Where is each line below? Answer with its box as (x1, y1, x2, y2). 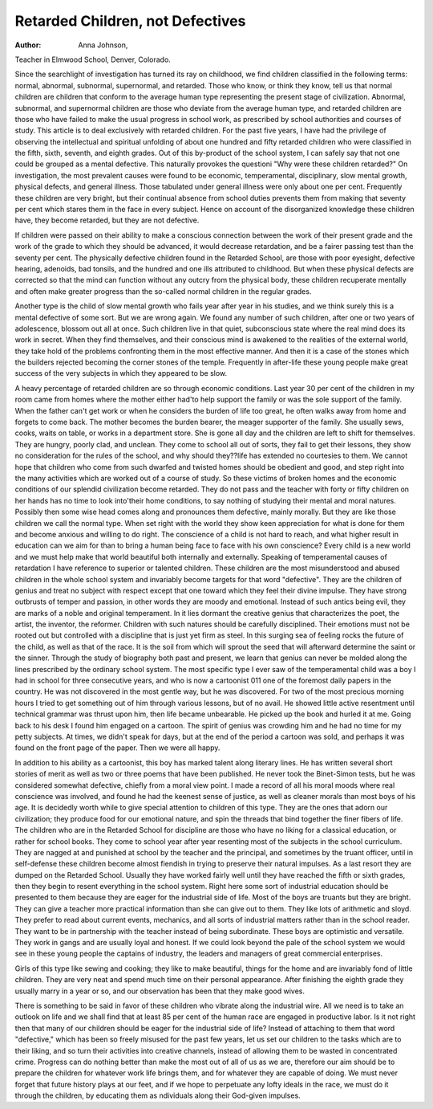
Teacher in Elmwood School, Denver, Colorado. (14, 55, 172, 64)
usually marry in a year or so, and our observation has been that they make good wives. (14, 986, 305, 996)
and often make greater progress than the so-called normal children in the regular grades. (14, 286, 312, 296)
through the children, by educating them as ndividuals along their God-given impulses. (14, 1091, 301, 1100)
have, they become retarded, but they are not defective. (14, 215, 200, 225)
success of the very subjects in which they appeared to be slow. (14, 369, 228, 378)
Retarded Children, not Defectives (14, 12, 246, 30)
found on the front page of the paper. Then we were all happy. (14, 743, 221, 752)
